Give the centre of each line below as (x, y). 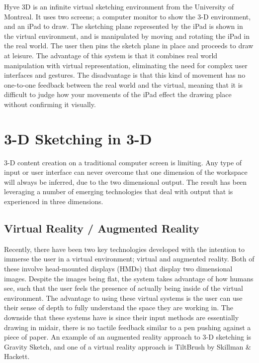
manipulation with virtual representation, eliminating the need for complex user (126, 65)
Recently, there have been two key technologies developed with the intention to (125, 249)
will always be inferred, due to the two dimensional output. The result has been (126, 181)
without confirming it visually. (50, 104)
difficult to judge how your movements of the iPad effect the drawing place (118, 94)
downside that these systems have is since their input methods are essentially (122, 317)
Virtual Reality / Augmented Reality (102, 228)
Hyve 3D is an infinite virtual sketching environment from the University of (119, 6)
